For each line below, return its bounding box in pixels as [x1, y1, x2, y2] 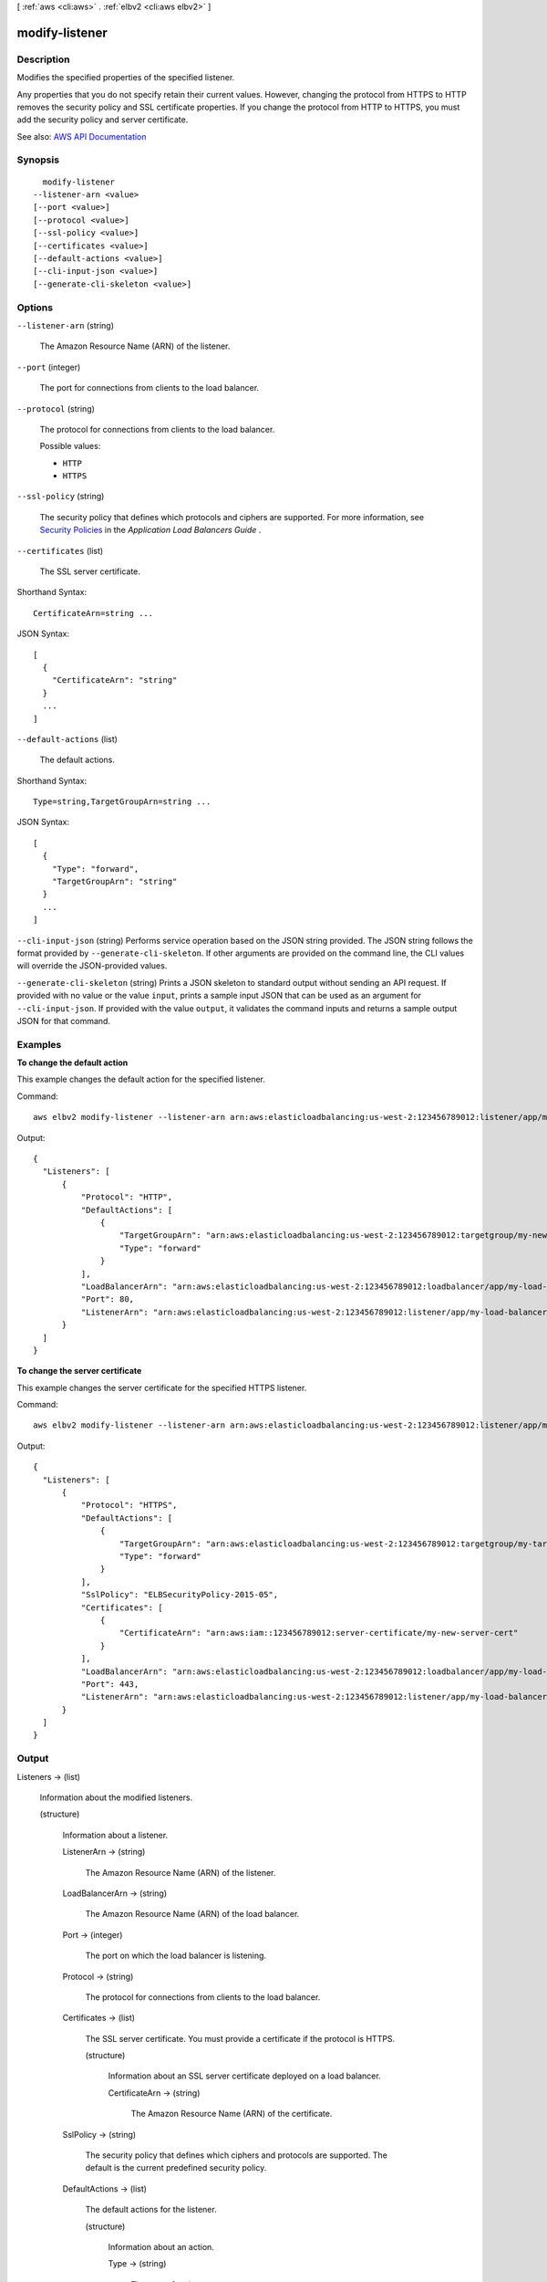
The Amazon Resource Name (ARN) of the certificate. [130, 2109, 333, 2120]
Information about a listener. [62, 1829, 169, 1840]
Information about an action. [108, 2241, 214, 2252]
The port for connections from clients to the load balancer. [39, 382, 260, 393]
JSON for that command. [16, 1015, 111, 1026]
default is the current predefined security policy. [85, 2162, 267, 2173]
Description [16, 53, 70, 66]
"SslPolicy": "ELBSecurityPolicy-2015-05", [80, 1589, 278, 1600]
